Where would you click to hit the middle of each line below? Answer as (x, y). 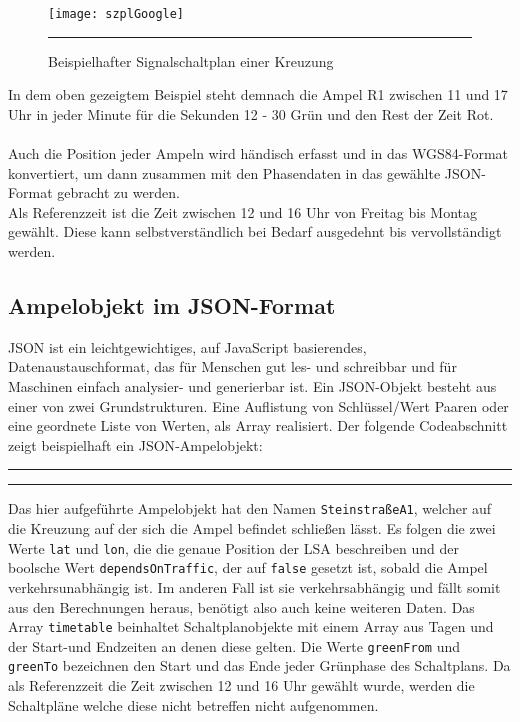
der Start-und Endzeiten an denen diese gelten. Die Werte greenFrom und (234, 645)
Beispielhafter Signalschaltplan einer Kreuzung (191, 60)
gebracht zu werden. (118, 192)
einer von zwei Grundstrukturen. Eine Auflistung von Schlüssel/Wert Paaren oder (258, 405)
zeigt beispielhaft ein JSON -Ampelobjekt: (135, 444)
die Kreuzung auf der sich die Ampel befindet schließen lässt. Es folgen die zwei (252, 528)
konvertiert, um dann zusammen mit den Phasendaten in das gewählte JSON (245, 172)
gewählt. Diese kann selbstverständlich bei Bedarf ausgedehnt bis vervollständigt (255, 231)
